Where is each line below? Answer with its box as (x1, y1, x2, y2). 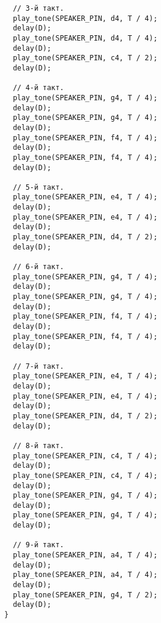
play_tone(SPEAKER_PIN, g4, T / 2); (12, 590, 158, 599)
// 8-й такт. (12, 441, 64, 450)
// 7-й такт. (12, 362, 64, 371)
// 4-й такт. (12, 84, 64, 92)
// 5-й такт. (12, 183, 64, 192)
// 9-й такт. (12, 541, 64, 550)
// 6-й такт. (12, 263, 64, 272)
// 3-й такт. (12, 4, 64, 13)
